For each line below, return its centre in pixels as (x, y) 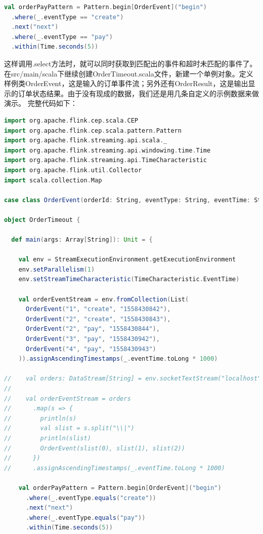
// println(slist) (48, 438)
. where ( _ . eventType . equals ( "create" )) (91, 498)
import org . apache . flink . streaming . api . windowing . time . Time (107, 150)
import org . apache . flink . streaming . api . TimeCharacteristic (105, 160)
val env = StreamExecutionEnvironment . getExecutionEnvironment (127, 260)
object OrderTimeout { (42, 220)
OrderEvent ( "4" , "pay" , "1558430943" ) (91, 349)
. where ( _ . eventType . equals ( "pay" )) (85, 518)
